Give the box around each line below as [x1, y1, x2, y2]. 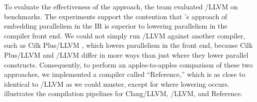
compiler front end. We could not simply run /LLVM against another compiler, [4, 30, 245, 40]
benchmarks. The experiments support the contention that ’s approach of [4, 11, 227, 21]
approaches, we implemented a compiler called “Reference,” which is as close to [4, 69, 246, 79]
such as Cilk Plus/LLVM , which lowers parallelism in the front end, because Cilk [4, 40, 253, 50]
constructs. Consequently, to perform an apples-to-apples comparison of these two [4, 59, 253, 69]
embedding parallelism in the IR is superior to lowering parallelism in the [4, 21, 228, 31]
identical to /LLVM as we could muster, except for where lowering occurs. [4, 78, 230, 89]
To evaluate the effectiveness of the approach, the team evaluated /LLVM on [4, 1, 238, 11]
